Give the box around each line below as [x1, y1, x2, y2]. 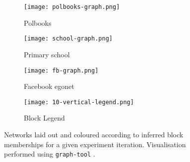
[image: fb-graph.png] [24, 67, 99, 74]
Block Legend [24, 113, 65, 123]
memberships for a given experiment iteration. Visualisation [4, 139, 186, 149]
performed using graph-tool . [4, 149, 95, 159]
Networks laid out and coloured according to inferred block [4, 129, 184, 139]
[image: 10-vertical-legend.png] [24, 98, 134, 106]
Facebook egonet [24, 81, 74, 91]
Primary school [24, 49, 70, 59]
